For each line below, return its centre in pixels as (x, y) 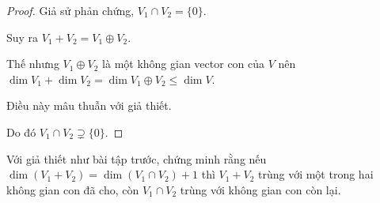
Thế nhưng (33, 64)
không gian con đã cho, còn (73, 189)
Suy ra (23, 37)
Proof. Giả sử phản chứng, (70, 10)
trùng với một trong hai (315, 174)
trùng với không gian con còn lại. (260, 189)
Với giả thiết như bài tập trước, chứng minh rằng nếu (137, 158)
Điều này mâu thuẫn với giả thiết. (89, 105)
